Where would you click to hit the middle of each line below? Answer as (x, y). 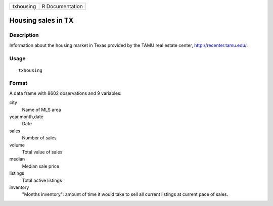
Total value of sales (42, 152)
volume (17, 145)
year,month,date (27, 117)
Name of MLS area (41, 110)
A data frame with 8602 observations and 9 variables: (65, 93)
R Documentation (62, 6)
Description (24, 35)
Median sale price (41, 166)
